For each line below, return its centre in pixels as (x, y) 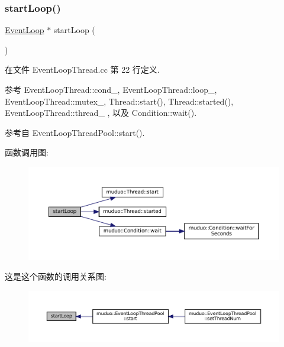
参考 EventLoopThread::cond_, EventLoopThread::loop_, (111, 89)
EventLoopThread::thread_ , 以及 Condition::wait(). (101, 113)
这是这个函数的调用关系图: (56, 276)
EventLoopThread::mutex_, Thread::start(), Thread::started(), (119, 101)
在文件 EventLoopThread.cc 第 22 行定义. (82, 69)
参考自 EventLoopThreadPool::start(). (75, 132)
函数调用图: (27, 152)
